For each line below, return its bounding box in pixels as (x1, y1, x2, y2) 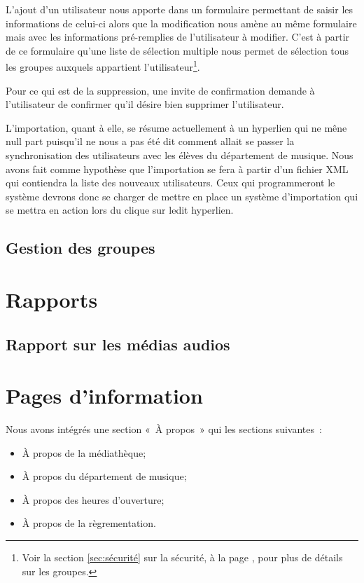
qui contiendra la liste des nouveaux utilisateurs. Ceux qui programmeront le (6, 175, 335, 190)
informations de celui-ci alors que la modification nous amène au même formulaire (6, 15, 357, 30)
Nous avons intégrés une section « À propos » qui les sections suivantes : (6, 422, 322, 437)
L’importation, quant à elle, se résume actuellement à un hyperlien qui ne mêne (6, 120, 347, 135)
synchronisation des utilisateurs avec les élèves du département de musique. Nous (6, 148, 353, 162)
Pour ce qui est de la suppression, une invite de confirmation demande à (6, 83, 315, 97)
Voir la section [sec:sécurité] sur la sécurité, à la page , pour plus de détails (22, 550, 343, 564)
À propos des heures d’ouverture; (22, 492, 164, 507)
